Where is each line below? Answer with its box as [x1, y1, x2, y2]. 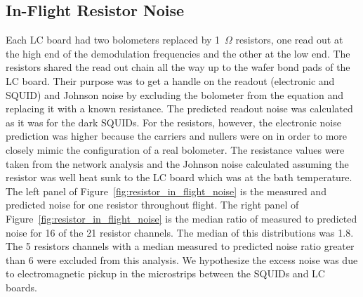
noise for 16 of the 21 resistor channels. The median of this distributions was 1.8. [6, 225, 354, 239]
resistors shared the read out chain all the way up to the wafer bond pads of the [6, 60, 350, 74]
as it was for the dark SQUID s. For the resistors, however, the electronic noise [6, 114, 341, 129]
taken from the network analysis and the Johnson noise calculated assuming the [6, 156, 349, 171]
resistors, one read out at [235, 32, 343, 47]
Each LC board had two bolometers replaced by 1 [6, 32, 220, 47]
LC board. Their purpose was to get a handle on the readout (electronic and [6, 73, 335, 88]
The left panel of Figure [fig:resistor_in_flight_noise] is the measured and [6, 183, 326, 198]
